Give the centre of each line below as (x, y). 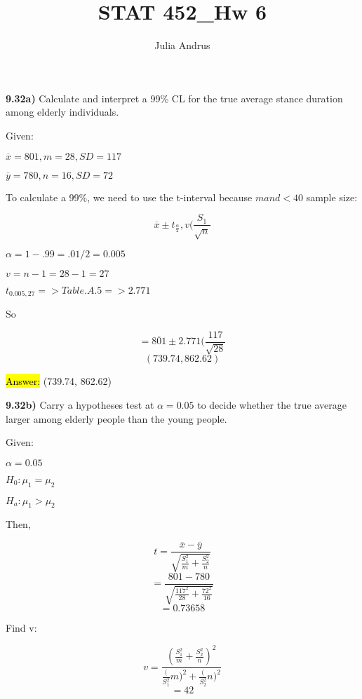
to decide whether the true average (272, 405)
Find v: (21, 628)
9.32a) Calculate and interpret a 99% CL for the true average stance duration (174, 98)
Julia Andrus (182, 45)
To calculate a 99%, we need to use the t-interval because (129, 197)
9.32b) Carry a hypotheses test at (80, 405)
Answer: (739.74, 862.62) (59, 381)
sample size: (332, 197)
